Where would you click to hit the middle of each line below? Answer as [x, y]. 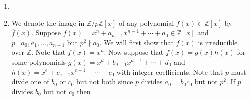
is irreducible [218, 42]
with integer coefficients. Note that [170, 72]
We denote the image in [48, 23]
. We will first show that [137, 42]
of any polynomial [146, 23]
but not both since [105, 82]
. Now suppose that [134, 52]
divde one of [30, 82]
